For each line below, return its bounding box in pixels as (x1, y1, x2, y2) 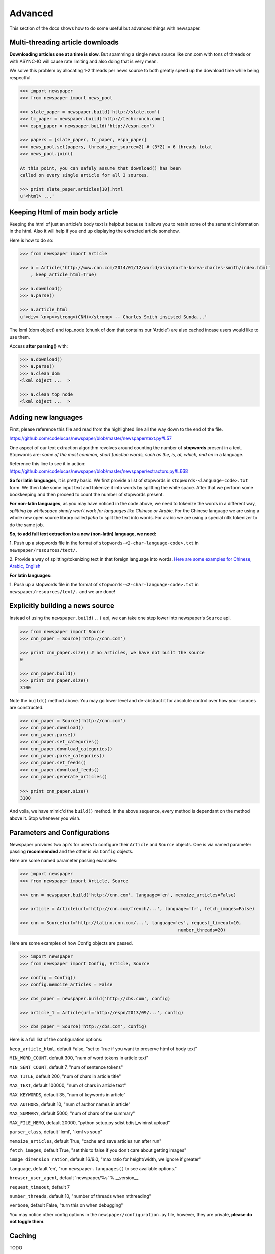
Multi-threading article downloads (9, 38, 119, 47)
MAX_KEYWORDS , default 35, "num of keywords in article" (9, 1091, 126, 1098)
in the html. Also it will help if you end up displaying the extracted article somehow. (9, 228, 180, 234)
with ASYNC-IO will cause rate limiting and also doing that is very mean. (9, 58, 158, 64)
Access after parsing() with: (9, 343, 68, 349)
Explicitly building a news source (9, 602, 115, 610)
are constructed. (9, 705, 44, 711)
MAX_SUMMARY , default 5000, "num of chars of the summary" (9, 1110, 135, 1116)
